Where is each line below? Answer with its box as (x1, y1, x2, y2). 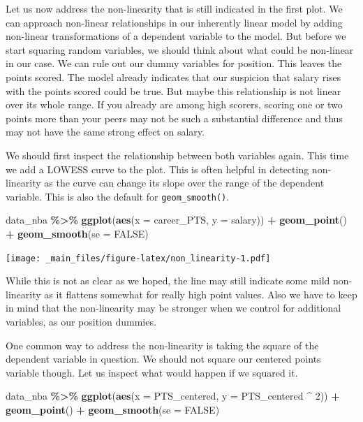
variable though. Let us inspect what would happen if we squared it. (6, 365, 298, 379)
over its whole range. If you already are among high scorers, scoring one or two (6, 97, 343, 112)
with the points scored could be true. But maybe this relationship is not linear (6, 83, 341, 98)
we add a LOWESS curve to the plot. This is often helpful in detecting (6, 161, 309, 176)
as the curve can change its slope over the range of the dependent (44, 175, 325, 190)
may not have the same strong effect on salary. (6, 124, 205, 139)
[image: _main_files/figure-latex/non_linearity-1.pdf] (6, 253, 271, 263)
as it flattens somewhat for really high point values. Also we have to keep (44, 286, 357, 301)
